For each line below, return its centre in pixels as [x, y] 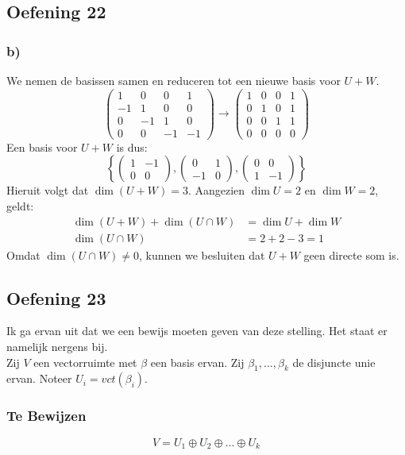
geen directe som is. [351, 254]
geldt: [20, 205]
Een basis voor [42, 147]
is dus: [132, 147]
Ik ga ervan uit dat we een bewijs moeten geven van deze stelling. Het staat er [197, 331]
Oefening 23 [56, 297]
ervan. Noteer [39, 378]
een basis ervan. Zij [197, 362]
